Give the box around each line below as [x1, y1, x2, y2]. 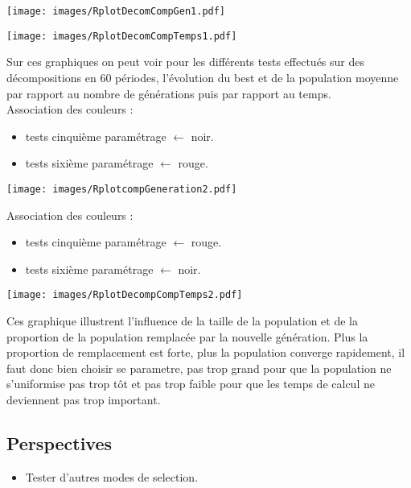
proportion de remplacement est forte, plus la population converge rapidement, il [6, 344, 405, 361]
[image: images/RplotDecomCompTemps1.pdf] [6, 30, 237, 42]
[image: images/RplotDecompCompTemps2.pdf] [6, 289, 243, 301]
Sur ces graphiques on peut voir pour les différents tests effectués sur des [6, 53, 364, 70]
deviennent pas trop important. [6, 391, 161, 407]
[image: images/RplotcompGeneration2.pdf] [6, 183, 237, 195]
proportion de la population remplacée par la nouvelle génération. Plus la [6, 328, 368, 345]
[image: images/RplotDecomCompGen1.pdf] [6, 6, 226, 17]
